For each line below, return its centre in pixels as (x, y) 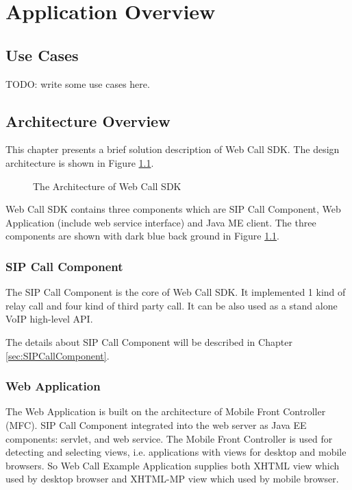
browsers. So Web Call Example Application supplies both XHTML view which (173, 465)
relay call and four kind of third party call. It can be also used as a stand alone (172, 305)
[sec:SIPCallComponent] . (58, 355)
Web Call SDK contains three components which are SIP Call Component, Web (173, 209)
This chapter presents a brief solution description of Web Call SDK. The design (173, 149)
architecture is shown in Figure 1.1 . (80, 162)
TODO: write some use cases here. (78, 83)
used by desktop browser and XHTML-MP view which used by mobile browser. (172, 479)
